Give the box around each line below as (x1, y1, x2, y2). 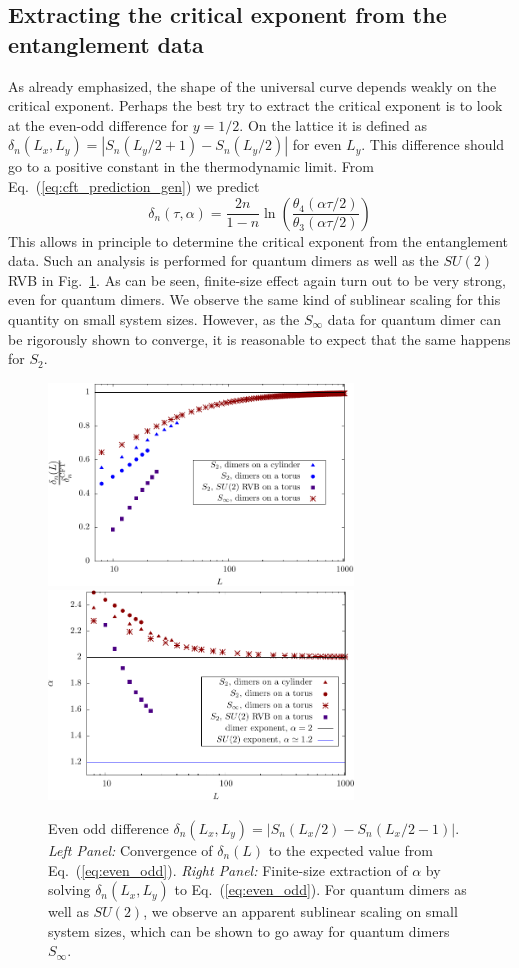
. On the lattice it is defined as (239, 114, 427, 135)
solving (48, 879, 91, 900)
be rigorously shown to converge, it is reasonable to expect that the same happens (8, 328, 511, 349)
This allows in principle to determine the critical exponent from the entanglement (8, 230, 509, 251)
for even (292, 134, 342, 155)
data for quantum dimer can (327, 308, 501, 329)
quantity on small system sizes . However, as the (8, 308, 300, 329)
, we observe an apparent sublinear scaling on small (143, 901, 458, 922)
